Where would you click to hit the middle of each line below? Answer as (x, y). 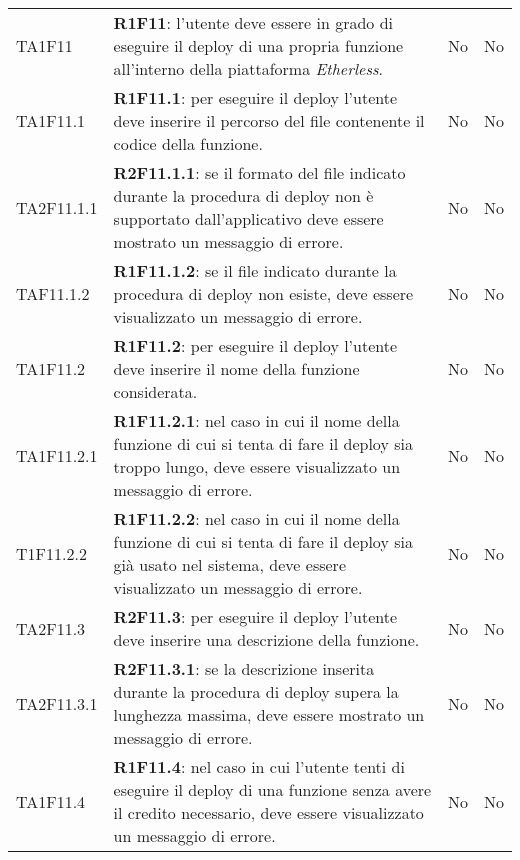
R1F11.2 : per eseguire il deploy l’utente (255, 345)
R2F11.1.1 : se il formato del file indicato (259, 172)
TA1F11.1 (51, 120)
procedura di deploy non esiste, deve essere (263, 293)
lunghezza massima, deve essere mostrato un (269, 714)
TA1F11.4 (51, 801)
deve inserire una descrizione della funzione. (266, 639)
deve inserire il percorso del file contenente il (269, 120)
